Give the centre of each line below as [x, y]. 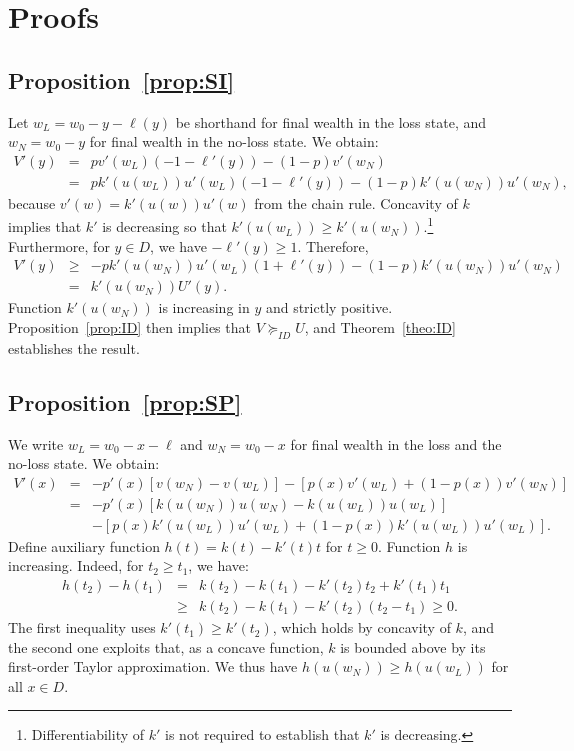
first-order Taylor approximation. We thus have [153, 666]
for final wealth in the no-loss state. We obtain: [234, 141]
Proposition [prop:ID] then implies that [129, 326]
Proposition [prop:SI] [121, 79]
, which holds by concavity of [361, 627]
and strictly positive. [329, 307]
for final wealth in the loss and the [396, 443]
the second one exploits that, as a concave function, [166, 646]
